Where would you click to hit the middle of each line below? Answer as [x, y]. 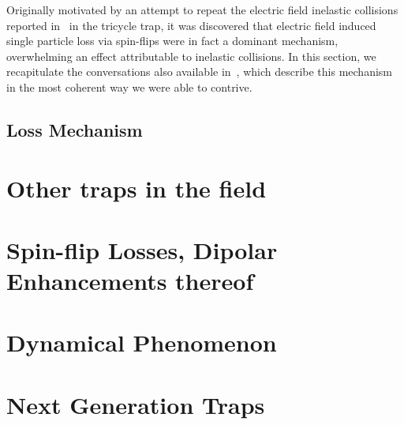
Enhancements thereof [130, 281]
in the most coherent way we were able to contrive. [129, 87]
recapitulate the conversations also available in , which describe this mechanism [199, 71]
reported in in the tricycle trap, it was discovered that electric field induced [191, 25]
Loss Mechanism [75, 129]
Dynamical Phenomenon [142, 342]
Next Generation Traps [136, 404]
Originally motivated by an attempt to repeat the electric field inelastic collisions [202, 9]
